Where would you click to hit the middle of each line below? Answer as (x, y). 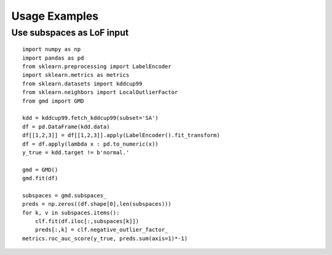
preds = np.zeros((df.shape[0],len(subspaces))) (97, 204)
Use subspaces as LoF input (70, 33)
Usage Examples (55, 16)
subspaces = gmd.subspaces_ (65, 195)
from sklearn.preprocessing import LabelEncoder (97, 66)
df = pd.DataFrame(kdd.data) (66, 127)
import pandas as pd (53, 58)
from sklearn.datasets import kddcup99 (82, 84)
